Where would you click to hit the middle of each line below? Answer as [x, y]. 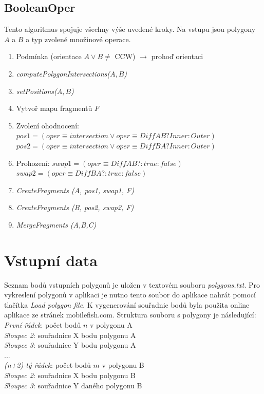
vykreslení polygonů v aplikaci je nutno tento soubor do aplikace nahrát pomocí [130, 295]
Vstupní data [51, 260]
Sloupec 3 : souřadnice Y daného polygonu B [73, 385]
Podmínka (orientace [49, 56]
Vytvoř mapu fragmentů [54, 108]
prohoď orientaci [177, 56]
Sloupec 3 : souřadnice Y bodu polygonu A [70, 345]
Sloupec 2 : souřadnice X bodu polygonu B [70, 375]
